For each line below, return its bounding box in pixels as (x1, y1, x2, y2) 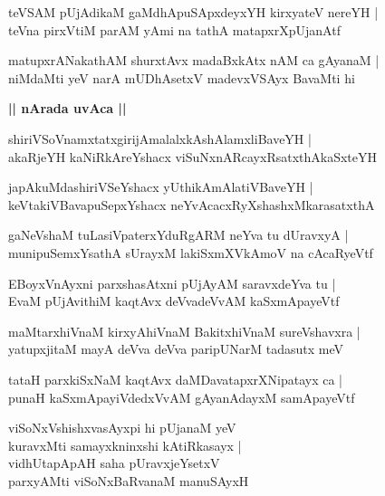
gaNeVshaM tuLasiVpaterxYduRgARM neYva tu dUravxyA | (8, 225, 349, 244)
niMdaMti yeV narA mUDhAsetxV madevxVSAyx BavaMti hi (8, 68, 355, 87)
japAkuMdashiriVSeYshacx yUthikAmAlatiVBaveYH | (8, 177, 313, 196)
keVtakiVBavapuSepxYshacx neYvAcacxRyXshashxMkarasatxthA (8, 195, 375, 214)
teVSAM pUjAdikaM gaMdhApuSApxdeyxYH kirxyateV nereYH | (8, 3, 379, 21)
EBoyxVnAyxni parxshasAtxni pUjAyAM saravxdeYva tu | (8, 273, 336, 292)
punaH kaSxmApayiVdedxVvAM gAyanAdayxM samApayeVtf (8, 387, 355, 406)
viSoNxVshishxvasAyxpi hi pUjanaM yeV (8, 418, 236, 437)
